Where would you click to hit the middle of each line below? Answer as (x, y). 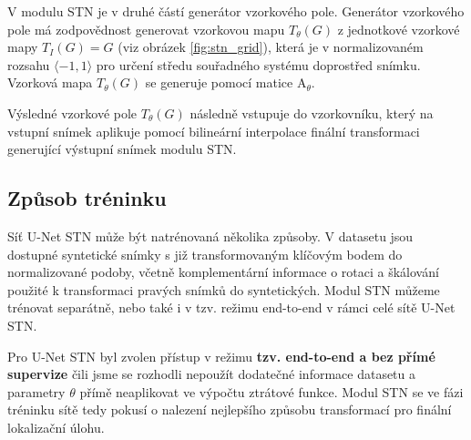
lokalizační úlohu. (56, 427)
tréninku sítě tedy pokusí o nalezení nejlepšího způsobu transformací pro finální (230, 409)
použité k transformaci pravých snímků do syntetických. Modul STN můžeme (224, 289)
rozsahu (29, 64)
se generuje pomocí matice (219, 82)
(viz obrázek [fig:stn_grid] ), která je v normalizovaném (271, 47)
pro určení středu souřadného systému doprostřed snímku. (258, 64)
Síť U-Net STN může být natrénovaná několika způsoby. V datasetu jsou (210, 235)
